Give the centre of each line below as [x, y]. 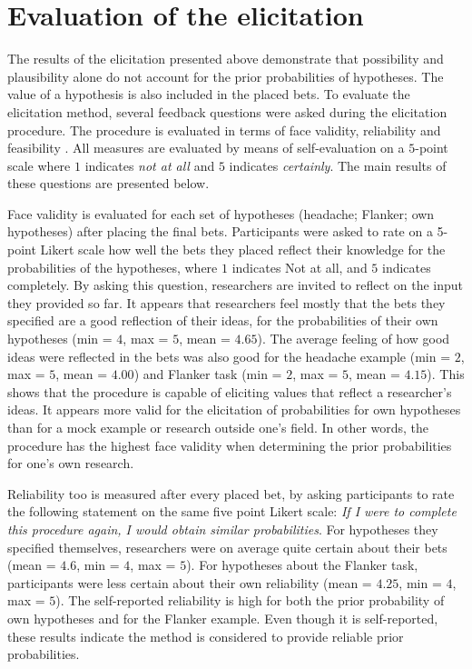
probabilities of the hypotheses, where [113, 267]
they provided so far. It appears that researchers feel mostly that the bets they [226, 302]
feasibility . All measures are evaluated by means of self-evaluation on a [206, 148]
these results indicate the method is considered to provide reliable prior [206, 636]
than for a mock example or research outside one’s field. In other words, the [218, 427]
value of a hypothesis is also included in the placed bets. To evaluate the [209, 94]
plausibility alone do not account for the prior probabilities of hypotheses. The [226, 76]
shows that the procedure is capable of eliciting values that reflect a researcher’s [230, 391]
